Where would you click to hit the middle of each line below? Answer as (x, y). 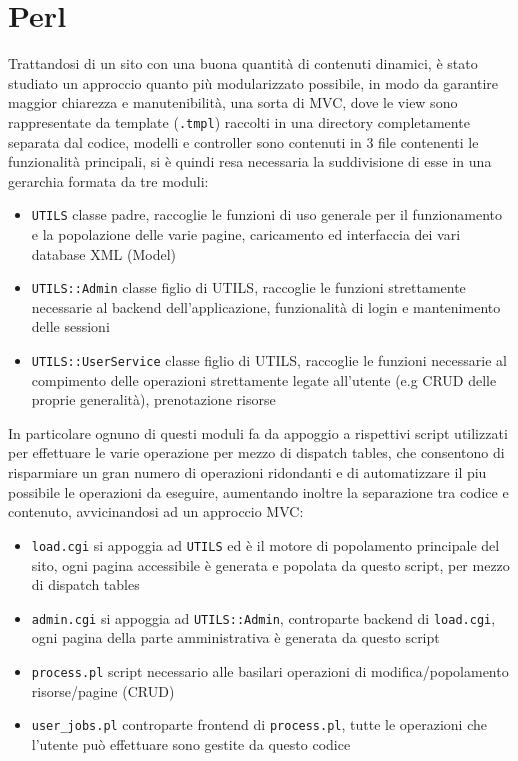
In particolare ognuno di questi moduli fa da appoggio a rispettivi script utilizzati (258, 432)
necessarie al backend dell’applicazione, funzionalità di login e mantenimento (266, 306)
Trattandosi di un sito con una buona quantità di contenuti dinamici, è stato (243, 63)
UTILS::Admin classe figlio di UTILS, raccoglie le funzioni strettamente (248, 287)
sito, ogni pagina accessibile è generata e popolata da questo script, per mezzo (270, 564)
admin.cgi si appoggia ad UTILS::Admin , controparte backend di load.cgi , (263, 617)
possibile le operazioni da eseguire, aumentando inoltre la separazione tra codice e (258, 491)
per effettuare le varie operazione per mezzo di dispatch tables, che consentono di (256, 452)
